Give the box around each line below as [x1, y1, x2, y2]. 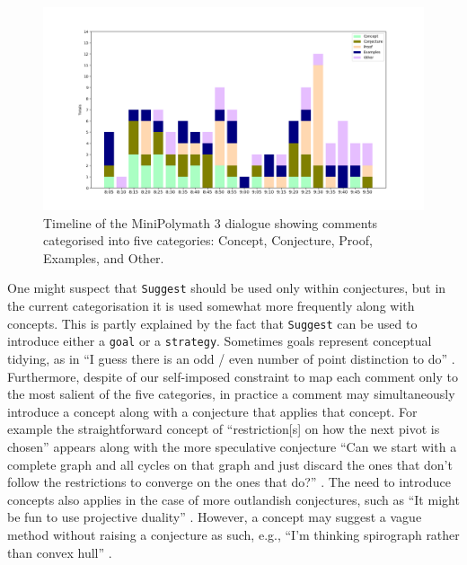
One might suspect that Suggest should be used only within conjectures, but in [7, 278, 446, 297]
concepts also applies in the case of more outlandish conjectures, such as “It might [7, 490, 460, 508]
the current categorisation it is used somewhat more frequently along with [7, 296, 415, 315]
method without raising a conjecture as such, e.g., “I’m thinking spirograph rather [7, 525, 460, 543]
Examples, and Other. [43, 248, 164, 267]
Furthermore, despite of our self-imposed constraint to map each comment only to [7, 366, 458, 385]
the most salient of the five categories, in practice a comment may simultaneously [7, 384, 455, 403]
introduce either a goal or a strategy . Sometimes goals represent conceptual [7, 331, 432, 350]
